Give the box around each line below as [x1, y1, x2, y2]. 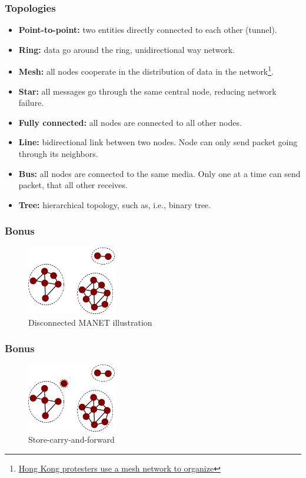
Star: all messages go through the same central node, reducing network [18, 85, 277, 97]
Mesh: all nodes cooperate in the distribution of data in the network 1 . [18, 63, 274, 78]
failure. [18, 96, 44, 109]
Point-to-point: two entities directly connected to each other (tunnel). [18, 24, 277, 36]
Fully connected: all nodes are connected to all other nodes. [18, 116, 242, 128]
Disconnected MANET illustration [28, 316, 152, 328]
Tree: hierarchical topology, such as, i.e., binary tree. [18, 198, 211, 210]
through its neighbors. [18, 148, 98, 160]
